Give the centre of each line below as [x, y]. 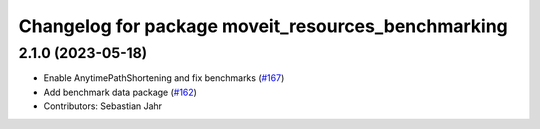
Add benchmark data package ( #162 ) [120, 92]
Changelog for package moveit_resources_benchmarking [263, 26]
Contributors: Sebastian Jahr [103, 106]
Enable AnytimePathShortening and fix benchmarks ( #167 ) [164, 78]
